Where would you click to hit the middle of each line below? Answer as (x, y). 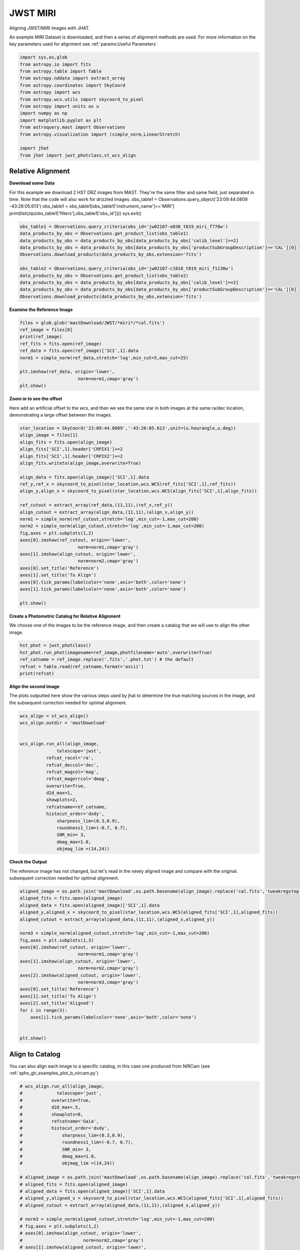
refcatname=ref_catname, (76, 807)
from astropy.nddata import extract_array (72, 78)
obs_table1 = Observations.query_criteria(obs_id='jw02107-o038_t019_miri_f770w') (124, 226)
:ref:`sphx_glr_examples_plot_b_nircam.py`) (54, 1073)
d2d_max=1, (59, 793)
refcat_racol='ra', (70, 758)
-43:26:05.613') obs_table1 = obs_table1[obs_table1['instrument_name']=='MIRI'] (92, 206)
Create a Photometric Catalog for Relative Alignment (65, 616)
